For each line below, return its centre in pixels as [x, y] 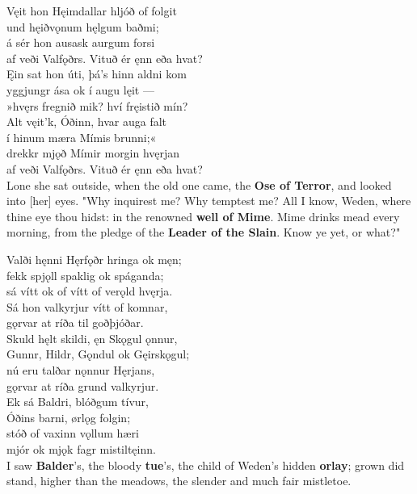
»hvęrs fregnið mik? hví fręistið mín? [97, 105]
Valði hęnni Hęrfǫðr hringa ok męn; [94, 259]
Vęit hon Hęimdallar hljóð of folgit [92, 10]
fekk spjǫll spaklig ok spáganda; [85, 275]
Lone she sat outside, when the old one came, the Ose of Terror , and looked [199, 184]
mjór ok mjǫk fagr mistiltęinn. [81, 449]
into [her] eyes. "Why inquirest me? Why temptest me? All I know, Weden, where [209, 201]
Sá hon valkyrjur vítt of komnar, [87, 306]
